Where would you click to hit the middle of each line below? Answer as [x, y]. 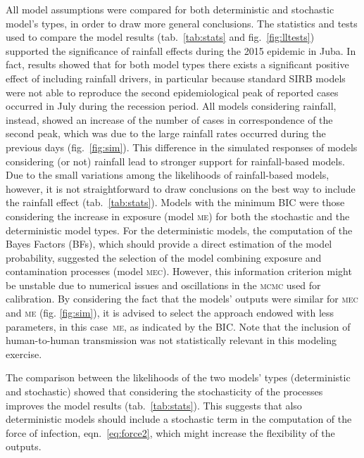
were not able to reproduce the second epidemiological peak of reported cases [172, 92]
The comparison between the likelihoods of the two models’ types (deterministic [178, 377]
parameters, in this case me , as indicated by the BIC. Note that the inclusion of [178, 326]
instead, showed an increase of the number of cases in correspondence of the [169, 119]
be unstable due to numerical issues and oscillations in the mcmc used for [163, 285]
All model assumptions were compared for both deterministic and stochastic [170, 9]
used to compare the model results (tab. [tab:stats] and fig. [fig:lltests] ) [160, 37]
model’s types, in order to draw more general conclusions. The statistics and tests [182, 23]
